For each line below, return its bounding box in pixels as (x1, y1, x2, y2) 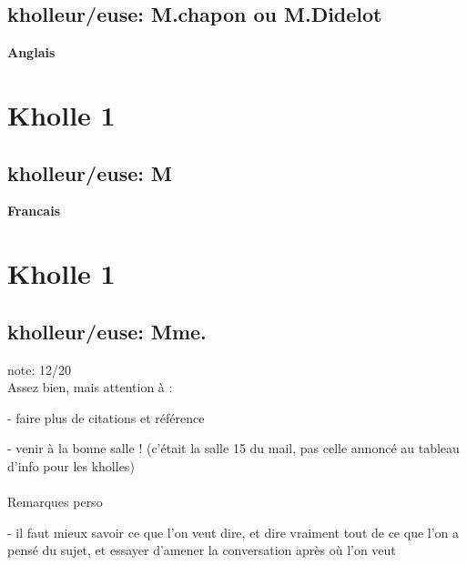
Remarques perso (7, 492, 103, 511)
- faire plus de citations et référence (7, 408, 205, 427)
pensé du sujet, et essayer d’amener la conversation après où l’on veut (7, 540, 396, 560)
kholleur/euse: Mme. (7, 317, 207, 345)
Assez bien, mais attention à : (7, 378, 173, 397)
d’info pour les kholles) (7, 456, 135, 475)
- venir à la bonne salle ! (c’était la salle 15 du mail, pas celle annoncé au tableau (7, 439, 460, 458)
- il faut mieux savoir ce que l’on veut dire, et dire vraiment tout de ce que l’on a (7, 522, 460, 541)
